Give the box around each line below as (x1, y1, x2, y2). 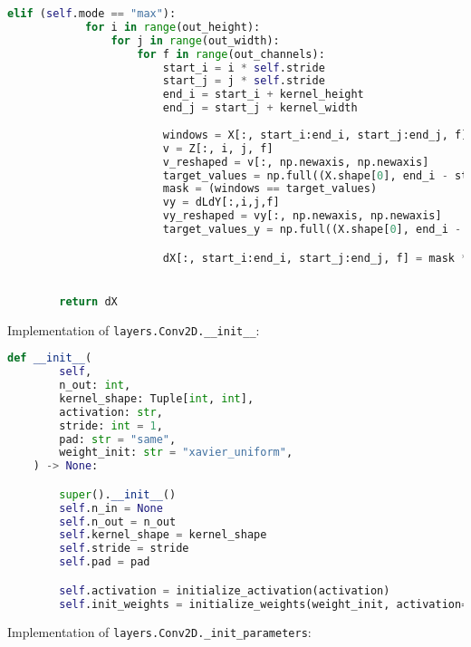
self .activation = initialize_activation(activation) (59, 584, 390, 597)
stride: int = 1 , (59, 419, 163, 432)
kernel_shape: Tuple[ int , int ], (59, 391, 255, 405)
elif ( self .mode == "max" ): (7, 7, 177, 20)
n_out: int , (59, 379, 131, 391)
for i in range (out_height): (84, 20, 261, 34)
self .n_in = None (59, 501, 163, 515)
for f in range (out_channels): (137, 47, 325, 61)
